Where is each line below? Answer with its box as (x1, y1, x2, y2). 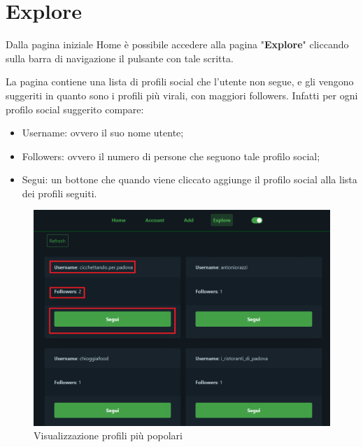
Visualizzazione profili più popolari (34, 428, 183, 443)
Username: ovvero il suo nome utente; (22, 125, 184, 140)
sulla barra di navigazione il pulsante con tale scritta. (6, 50, 234, 65)
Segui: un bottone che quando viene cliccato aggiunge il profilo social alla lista (22, 172, 357, 187)
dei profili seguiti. (22, 185, 97, 200)
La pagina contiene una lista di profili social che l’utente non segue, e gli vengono (6, 74, 354, 89)
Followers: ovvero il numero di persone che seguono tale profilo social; (22, 148, 320, 163)
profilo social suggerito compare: (6, 101, 144, 116)
